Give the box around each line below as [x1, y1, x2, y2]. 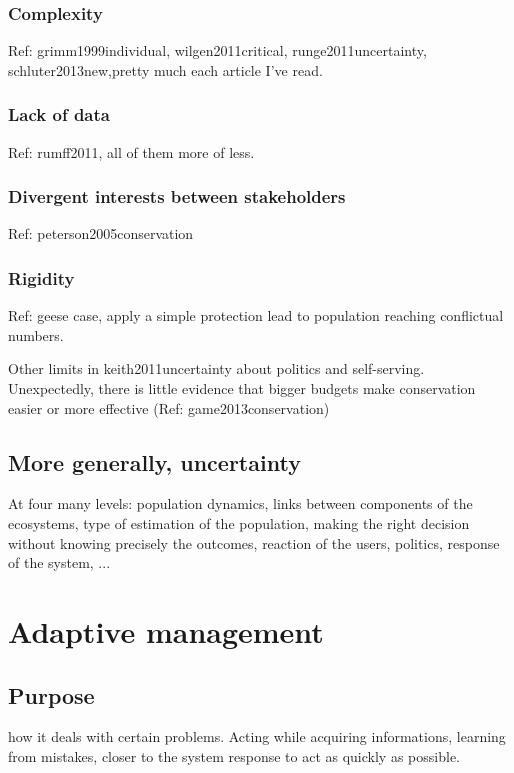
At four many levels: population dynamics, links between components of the [8, 493, 473, 514]
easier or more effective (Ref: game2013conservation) [8, 397, 330, 418]
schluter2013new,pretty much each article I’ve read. [8, 59, 323, 80]
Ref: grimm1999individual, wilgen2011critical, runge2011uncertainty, [8, 40, 427, 61]
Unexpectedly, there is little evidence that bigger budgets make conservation [8, 378, 476, 399]
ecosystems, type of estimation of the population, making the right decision [8, 513, 470, 534]
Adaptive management [8, 610, 324, 651]
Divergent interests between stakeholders [8, 184, 346, 209]
